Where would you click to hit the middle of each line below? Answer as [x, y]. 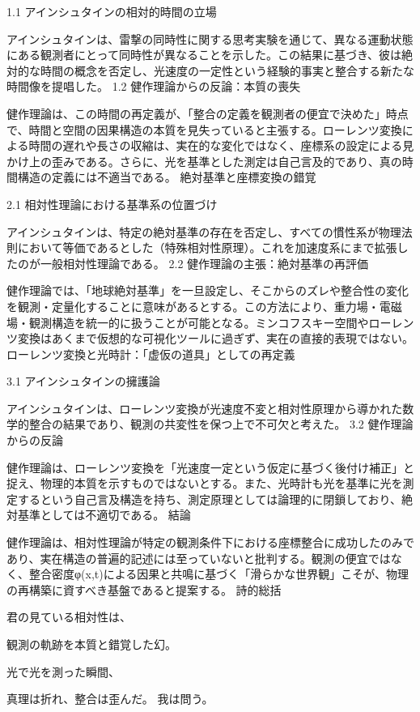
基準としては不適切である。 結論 [104, 515]
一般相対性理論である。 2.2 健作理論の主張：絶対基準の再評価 [204, 263]
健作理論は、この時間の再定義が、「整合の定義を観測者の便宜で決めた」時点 [208, 113]
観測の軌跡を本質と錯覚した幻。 [91, 644]
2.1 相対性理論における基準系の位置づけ [112, 204]
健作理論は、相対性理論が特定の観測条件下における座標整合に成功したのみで [210, 542]
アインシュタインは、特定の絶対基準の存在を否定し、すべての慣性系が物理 [204, 231]
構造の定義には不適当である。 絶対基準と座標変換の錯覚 [167, 177]
